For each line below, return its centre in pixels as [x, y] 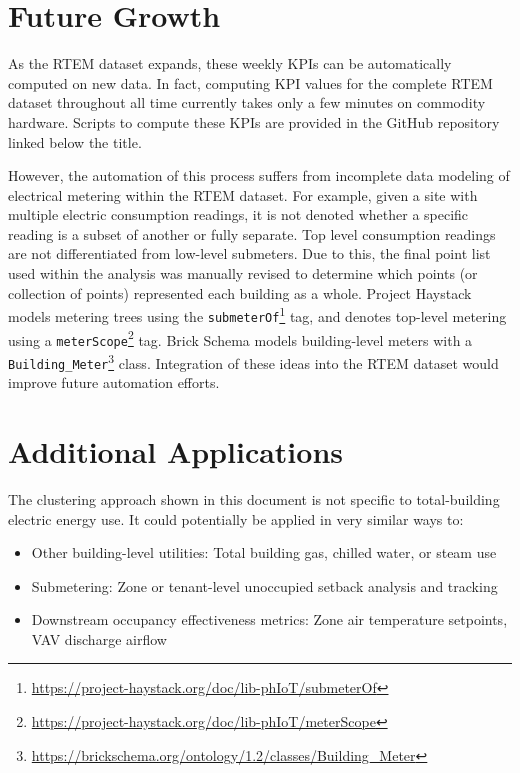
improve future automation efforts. [114, 382]
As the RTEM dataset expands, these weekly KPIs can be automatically [230, 63]
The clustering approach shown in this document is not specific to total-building [254, 498]
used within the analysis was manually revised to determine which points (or [243, 273]
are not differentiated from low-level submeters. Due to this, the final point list [249, 253]
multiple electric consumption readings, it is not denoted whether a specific [238, 214]
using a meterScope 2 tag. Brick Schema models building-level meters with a [240, 338]
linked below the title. [75, 141]
